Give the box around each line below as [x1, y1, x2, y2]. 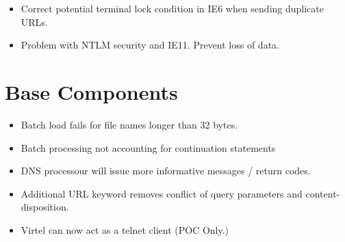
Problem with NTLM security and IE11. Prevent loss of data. [21, 38, 279, 52]
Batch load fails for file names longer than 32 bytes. [21, 117, 238, 131]
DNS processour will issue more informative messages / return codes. [21, 163, 311, 178]
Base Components [5, 77, 178, 105]
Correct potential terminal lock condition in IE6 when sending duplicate [21, 1, 324, 15]
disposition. [21, 200, 69, 214]
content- [305, 186, 340, 200]
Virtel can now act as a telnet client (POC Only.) [21, 222, 229, 237]
